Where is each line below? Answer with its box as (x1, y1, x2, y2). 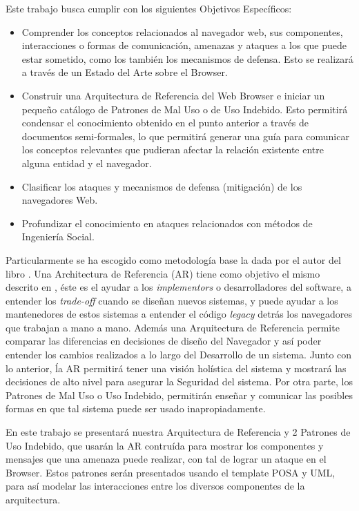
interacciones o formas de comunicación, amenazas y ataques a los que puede (21, 38, 347, 52)
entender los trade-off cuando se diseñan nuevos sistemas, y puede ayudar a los (6, 293, 338, 307)
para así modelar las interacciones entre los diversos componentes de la (6, 479, 305, 493)
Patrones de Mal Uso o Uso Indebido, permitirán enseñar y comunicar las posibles (6, 387, 353, 402)
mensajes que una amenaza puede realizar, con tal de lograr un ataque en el (6, 452, 327, 466)
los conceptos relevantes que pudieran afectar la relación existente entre (21, 142, 324, 157)
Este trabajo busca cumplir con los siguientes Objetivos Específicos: (6, 1, 292, 15)
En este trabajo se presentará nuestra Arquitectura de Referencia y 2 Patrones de (6, 425, 351, 439)
